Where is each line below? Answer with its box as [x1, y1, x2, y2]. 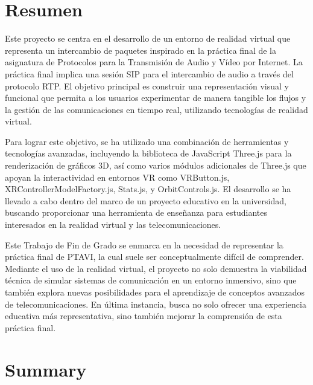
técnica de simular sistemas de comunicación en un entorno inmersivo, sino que [5, 274, 297, 286]
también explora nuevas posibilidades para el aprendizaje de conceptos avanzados [5, 286, 305, 298]
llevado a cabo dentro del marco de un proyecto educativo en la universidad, [5, 194, 286, 207]
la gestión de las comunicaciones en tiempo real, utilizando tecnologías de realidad [5, 103, 308, 115]
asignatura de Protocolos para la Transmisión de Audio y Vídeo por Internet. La [5, 56, 303, 68]
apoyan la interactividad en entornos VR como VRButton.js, [5, 170, 230, 183]
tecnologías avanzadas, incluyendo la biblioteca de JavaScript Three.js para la [5, 147, 292, 160]
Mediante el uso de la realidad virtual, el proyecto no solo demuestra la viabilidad [5, 262, 307, 274]
